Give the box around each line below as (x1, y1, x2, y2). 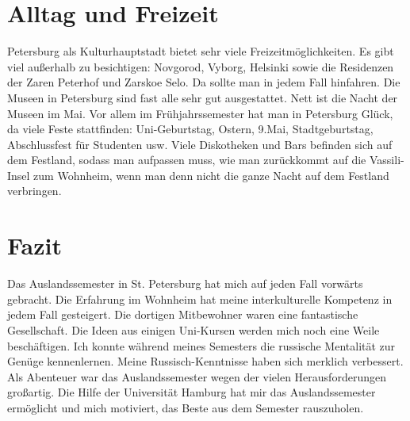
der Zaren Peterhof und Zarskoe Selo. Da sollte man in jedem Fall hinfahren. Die (7, 74, 400, 90)
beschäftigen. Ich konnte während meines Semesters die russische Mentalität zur (7, 337, 396, 354)
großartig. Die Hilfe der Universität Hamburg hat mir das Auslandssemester (7, 384, 376, 400)
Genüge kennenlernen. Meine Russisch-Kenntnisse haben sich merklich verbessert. (7, 353, 404, 369)
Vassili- (369, 151, 404, 168)
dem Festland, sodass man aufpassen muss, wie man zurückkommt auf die (7, 151, 366, 168)
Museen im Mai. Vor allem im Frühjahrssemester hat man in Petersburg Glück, (7, 105, 393, 121)
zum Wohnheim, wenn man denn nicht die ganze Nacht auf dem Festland (33, 166, 389, 183)
